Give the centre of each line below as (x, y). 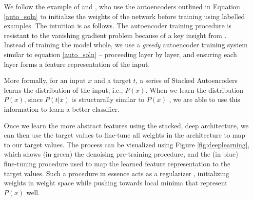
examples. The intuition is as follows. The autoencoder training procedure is (118, 26)
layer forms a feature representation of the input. (77, 64)
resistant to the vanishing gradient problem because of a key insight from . (115, 35)
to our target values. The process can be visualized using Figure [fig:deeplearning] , (127, 144)
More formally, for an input (45, 80)
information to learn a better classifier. (62, 109)
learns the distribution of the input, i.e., (64, 90)
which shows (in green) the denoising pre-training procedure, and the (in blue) (121, 154)
